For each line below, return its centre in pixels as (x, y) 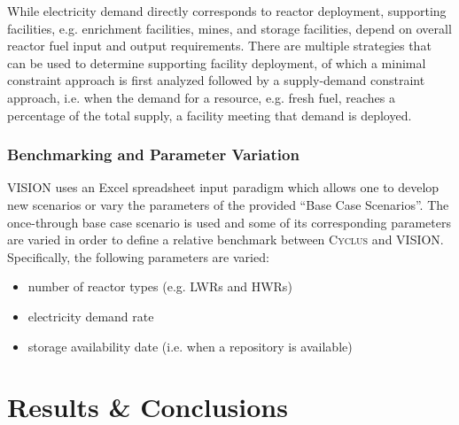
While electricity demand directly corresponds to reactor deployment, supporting (227, 11)
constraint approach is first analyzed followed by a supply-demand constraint (216, 80)
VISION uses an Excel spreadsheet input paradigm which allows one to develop (223, 187)
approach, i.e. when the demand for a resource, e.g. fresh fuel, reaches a (201, 97)
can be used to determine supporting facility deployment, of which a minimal (217, 62)
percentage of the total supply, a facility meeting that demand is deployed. (210, 115)
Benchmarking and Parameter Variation (153, 155)
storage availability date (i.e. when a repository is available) (190, 346)
